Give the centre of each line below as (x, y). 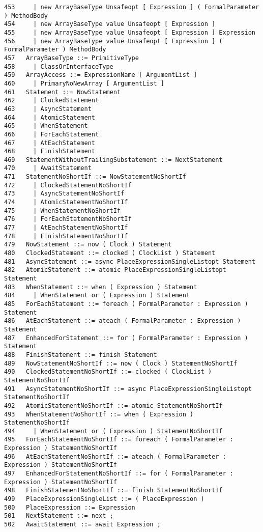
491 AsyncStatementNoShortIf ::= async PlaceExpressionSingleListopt (128, 389)
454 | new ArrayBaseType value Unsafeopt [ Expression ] (110, 24)
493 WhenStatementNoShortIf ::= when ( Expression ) (99, 414)
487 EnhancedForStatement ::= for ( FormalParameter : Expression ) (126, 338)
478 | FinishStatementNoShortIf (66, 236)
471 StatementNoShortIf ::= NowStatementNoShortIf (95, 177)
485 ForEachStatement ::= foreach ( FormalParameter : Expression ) (126, 304)
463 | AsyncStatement (48, 109)
